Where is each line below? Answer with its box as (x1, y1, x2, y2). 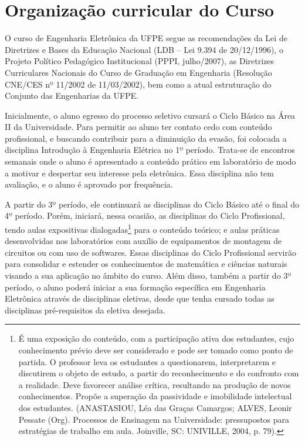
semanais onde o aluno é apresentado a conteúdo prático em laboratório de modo (5, 155, 296, 168)
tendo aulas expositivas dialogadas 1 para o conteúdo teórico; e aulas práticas (5, 222, 280, 235)
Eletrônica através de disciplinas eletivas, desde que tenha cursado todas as (5, 292, 274, 305)
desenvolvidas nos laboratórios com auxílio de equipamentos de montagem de (5, 235, 282, 247)
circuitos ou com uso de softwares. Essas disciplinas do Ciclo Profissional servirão (5, 246, 296, 258)
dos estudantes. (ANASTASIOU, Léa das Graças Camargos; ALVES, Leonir (18, 402, 292, 413)
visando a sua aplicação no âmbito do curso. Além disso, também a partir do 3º (5, 269, 292, 282)
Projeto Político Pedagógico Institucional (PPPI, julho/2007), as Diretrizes (5, 55, 274, 67)
